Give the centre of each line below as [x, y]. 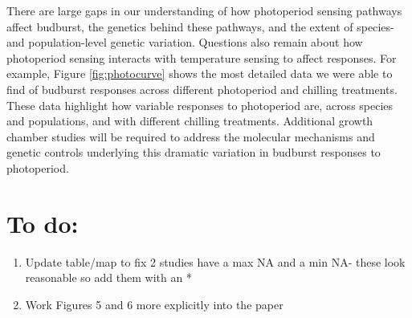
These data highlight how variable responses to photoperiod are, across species [200, 105]
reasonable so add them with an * [108, 277]
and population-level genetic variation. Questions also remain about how [185, 42]
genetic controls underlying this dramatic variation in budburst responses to [194, 152]
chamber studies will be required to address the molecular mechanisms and [191, 136]
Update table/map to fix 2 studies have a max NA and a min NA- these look [215, 261]
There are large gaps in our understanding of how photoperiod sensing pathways [204, 10]
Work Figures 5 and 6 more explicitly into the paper [154, 304]
